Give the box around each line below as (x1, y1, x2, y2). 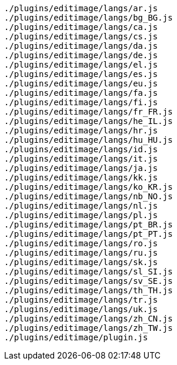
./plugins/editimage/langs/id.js (4, 145, 158, 154)
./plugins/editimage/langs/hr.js (4, 126, 158, 135)
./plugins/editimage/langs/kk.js (4, 173, 158, 182)
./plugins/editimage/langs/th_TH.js (4, 286, 173, 295)
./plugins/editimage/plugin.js (4, 333, 148, 342)
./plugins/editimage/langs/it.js (4, 154, 158, 163)
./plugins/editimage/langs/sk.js (4, 257, 158, 267)
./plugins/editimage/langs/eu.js (4, 79, 158, 88)
